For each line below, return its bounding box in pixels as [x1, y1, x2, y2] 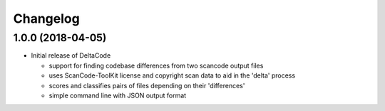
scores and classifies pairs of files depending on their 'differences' [48, 81, 245, 90]
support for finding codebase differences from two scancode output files [48, 61, 264, 70]
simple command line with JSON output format [48, 91, 187, 100]
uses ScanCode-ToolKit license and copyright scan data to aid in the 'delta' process [48, 71, 296, 80]
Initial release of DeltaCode [31, 51, 111, 60]
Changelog [13, 11, 80, 26]
